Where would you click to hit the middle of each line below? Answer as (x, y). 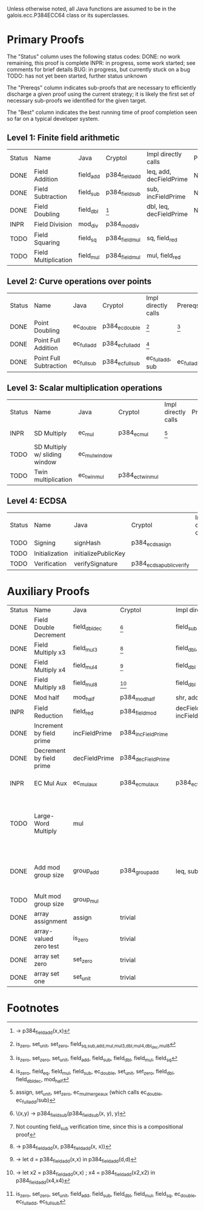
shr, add (187, 698)
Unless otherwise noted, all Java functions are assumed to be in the (91, 9)
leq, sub (187, 871)
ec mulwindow (95, 454)
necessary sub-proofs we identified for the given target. (77, 100)
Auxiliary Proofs (48, 592)
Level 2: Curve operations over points (79, 282)
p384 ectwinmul (139, 476)
